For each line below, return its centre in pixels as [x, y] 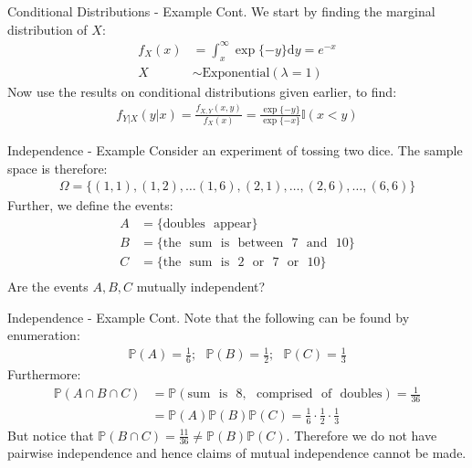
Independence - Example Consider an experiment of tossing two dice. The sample [235, 150]
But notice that [51, 435]
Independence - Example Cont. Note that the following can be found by [209, 317]
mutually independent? [201, 287]
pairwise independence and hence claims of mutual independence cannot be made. [237, 453]
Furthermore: [44, 374]
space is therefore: [58, 168]
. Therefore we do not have [362, 435]
